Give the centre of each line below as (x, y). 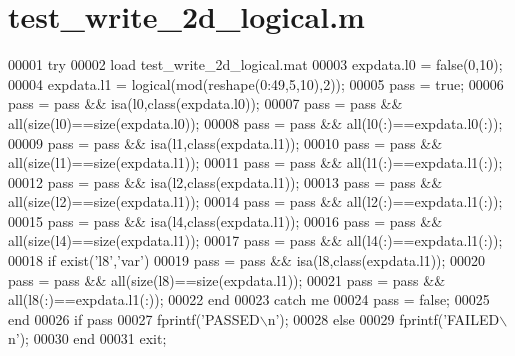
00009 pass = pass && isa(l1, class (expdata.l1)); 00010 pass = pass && (225, 142)
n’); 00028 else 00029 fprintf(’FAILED (383, 318)
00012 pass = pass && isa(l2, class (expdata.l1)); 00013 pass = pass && (225, 181)
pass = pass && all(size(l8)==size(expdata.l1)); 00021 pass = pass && (227, 279)
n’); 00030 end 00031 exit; (87, 338)
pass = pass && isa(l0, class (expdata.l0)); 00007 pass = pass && (205, 103)
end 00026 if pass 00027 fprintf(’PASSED (134, 318)
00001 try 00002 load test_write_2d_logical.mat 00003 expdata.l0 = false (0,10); (255, 64)
